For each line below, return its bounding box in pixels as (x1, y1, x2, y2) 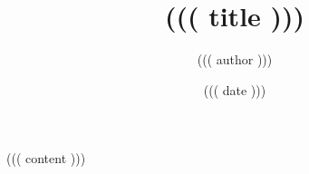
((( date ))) (203, 80, 266, 99)
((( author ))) (197, 50, 273, 69)
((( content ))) (6, 149, 86, 168)
